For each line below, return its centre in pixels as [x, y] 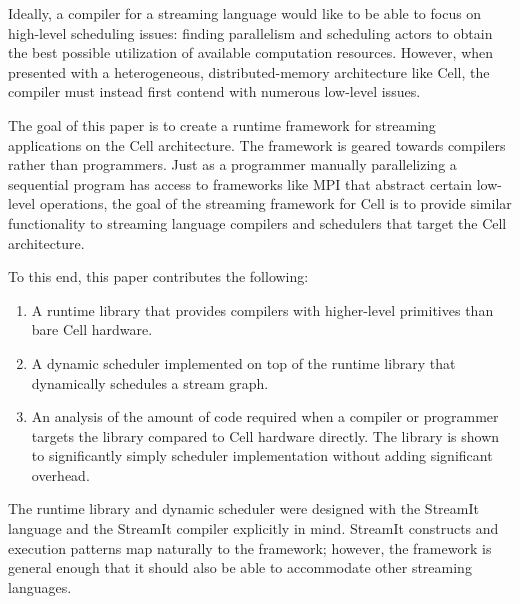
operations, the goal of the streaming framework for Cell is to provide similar [275, 203]
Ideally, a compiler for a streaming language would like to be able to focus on [245, 13]
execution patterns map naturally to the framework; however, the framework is [250, 547]
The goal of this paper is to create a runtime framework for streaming [222, 124]
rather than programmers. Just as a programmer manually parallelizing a [232, 164]
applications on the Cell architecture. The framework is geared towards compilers [257, 144]
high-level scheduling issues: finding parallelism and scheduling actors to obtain [250, 32]
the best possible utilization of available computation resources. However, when [251, 52]
